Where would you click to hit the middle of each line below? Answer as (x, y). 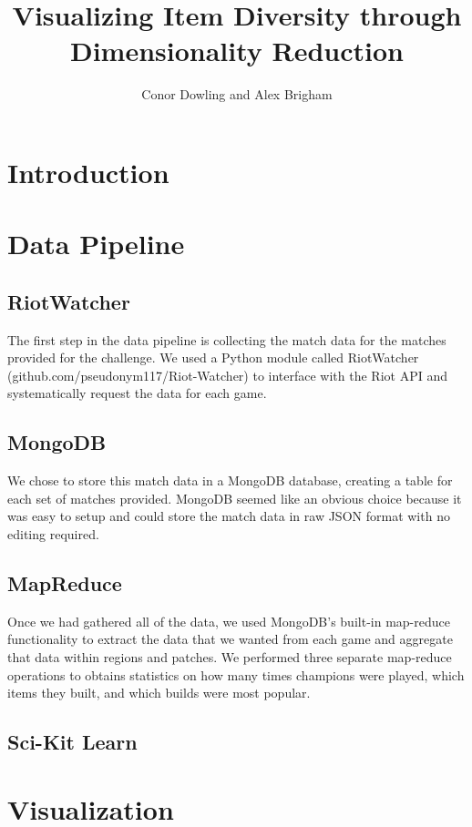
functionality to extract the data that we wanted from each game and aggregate (230, 639)
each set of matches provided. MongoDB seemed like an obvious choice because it (235, 498)
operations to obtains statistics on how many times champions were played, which (236, 674)
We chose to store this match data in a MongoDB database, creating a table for (230, 480)
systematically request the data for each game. (137, 393)
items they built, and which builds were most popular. (159, 693)
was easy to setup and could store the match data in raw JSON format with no (229, 516)
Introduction (88, 172)
